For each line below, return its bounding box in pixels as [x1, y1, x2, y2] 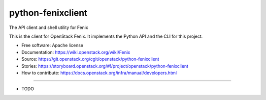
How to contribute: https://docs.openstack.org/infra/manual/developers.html [21, 70, 177, 75]
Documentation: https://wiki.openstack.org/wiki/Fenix [21, 49, 131, 55]
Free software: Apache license [21, 42, 84, 49]
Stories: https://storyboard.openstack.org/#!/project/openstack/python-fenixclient [21, 63, 189, 69]
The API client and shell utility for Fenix [9, 25, 88, 30]
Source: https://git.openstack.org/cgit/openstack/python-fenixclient [21, 56, 160, 62]
